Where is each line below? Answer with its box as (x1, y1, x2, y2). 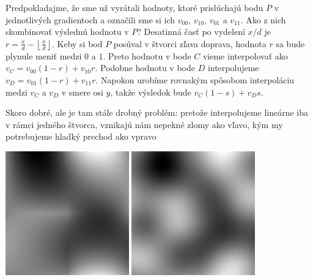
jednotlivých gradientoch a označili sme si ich (6, 13, 175, 26)
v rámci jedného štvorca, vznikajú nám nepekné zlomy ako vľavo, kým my (6, 118, 283, 131)
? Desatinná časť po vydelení (137, 25, 245, 38)
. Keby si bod (51, 37, 103, 50)
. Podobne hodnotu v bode (95, 61, 195, 74)
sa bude (276, 37, 305, 50)
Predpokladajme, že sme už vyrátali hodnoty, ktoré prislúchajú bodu (6, 1, 263, 13)
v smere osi (61, 85, 103, 98)
